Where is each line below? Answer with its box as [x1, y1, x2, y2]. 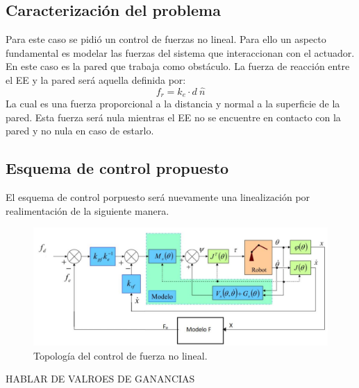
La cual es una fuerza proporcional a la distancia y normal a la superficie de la [6, 96, 340, 111]
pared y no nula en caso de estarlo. [6, 123, 154, 138]
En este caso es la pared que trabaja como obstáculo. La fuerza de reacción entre [6, 59, 350, 73]
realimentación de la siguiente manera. [6, 203, 169, 218]
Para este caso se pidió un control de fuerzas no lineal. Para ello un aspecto [6, 32, 326, 46]
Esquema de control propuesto [6, 157, 229, 179]
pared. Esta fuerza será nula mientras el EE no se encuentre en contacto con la [6, 109, 341, 124]
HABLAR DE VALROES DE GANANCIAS [6, 371, 195, 386]
